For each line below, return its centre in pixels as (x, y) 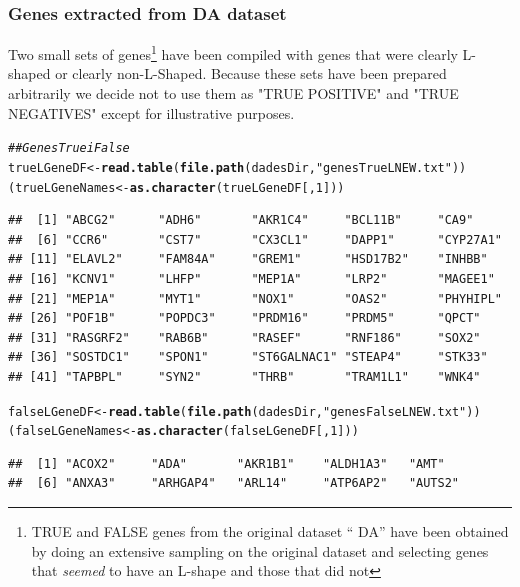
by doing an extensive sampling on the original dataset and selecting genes (260, 550)
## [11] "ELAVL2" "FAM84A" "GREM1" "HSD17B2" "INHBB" (248, 259)
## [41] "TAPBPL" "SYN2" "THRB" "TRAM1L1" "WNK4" (244, 376)
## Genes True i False (69, 148)
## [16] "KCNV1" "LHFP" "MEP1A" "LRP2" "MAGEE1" (251, 279)
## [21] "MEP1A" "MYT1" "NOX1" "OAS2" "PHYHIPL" (255, 298)
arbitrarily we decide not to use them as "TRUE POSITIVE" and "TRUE (233, 93)
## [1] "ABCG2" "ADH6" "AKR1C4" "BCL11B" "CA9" (241, 220)
